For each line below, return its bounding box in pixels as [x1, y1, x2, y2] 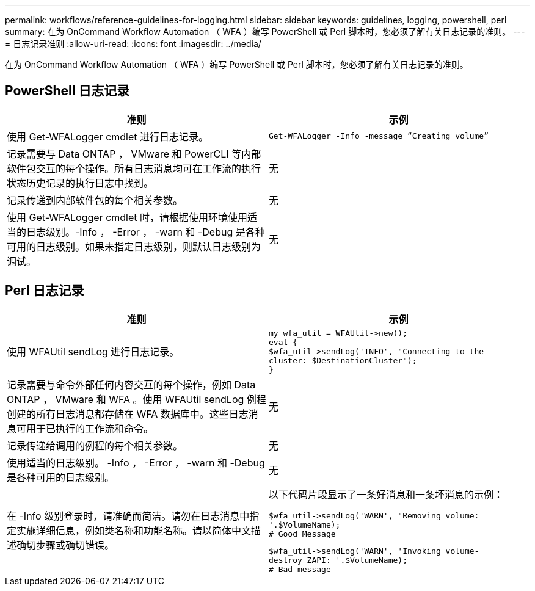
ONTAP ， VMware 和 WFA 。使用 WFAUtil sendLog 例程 [7, 393, 266, 405]
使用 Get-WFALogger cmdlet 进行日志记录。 [7, 130, 209, 143]
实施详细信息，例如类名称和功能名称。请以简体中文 [16, 524, 252, 537]
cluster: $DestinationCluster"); [269, 355, 417, 365]
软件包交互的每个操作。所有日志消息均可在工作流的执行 [7, 162, 261, 175]
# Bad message [269, 564, 331, 574]
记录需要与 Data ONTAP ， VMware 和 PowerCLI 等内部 [7, 147, 261, 160]
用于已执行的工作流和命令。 [26, 422, 154, 435]
